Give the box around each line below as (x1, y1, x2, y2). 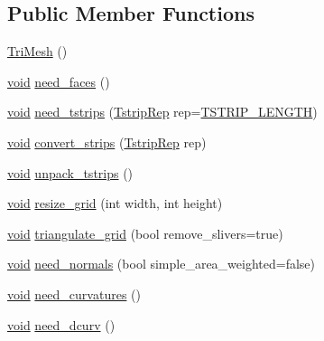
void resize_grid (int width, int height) (7, 194, 223, 213)
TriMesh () (7, 42, 68, 61)
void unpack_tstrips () (7, 163, 134, 182)
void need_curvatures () (7, 284, 141, 303)
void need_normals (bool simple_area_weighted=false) (7, 254, 316, 273)
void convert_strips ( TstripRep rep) (7, 132, 207, 151)
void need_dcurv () (7, 315, 116, 334)
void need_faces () (7, 71, 110, 90)
